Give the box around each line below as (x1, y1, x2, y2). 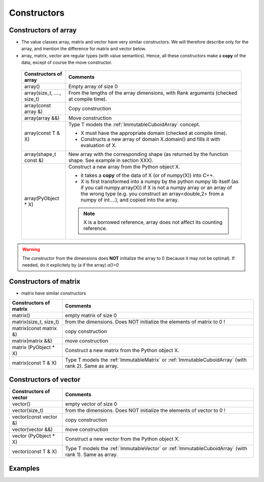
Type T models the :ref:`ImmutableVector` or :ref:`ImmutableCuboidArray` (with (65, 445, 247, 452)
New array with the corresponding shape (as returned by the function (68, 151, 228, 157)
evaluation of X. (81, 142, 117, 149)
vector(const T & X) (12, 448, 57, 455)
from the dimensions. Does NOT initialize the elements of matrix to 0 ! (65, 318, 225, 325)
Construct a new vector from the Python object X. (65, 435, 180, 442)
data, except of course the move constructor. (21, 59, 112, 66)
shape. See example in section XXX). (68, 157, 154, 164)
